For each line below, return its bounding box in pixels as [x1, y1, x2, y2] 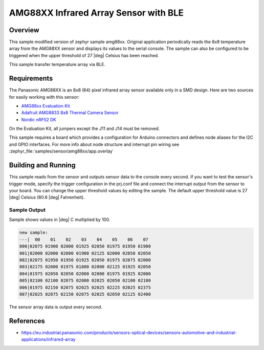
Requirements [9, 74, 53, 83]
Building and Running [9, 161, 76, 170]
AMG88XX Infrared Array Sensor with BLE [9, 7, 184, 18]
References [9, 317, 45, 325]
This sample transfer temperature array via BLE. [9, 62, 106, 67]
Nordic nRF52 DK [21, 116, 56, 122]
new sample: [19, 230, 48, 236]
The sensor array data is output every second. [9, 304, 103, 310]
